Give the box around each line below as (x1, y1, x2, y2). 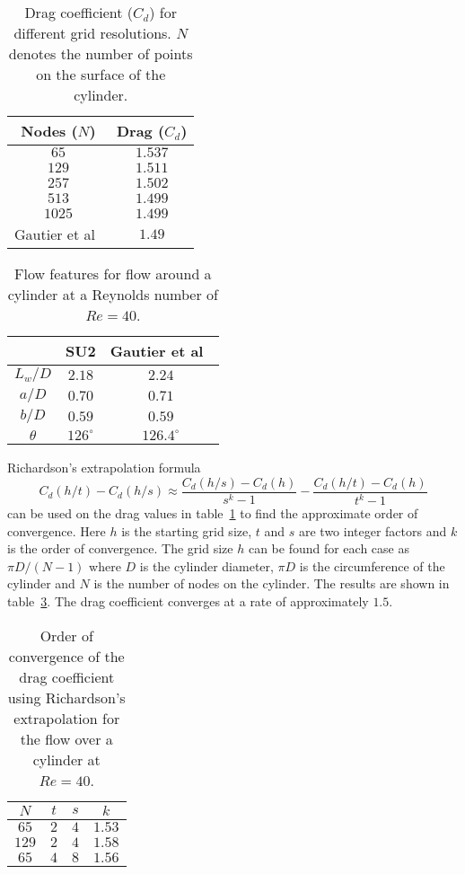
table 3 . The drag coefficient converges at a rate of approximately (7, 591, 369, 610)
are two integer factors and (298, 521, 447, 540)
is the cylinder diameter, (139, 556, 274, 575)
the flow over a (20, 728, 113, 749)
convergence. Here (7, 521, 106, 540)
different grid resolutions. (13, 22, 171, 43)
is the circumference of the (299, 556, 445, 575)
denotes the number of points (8, 43, 193, 64)
